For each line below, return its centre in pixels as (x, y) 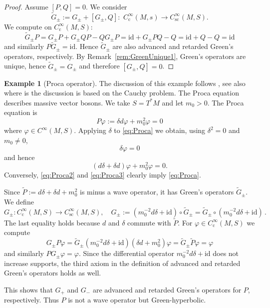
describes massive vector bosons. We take (67, 102)
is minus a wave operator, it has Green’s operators (157, 192)
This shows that (28, 289)
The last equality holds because (52, 222)
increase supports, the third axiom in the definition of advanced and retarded (122, 263)
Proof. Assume (26, 6)
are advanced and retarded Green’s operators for (167, 289)
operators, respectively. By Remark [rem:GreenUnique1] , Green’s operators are (125, 56)
